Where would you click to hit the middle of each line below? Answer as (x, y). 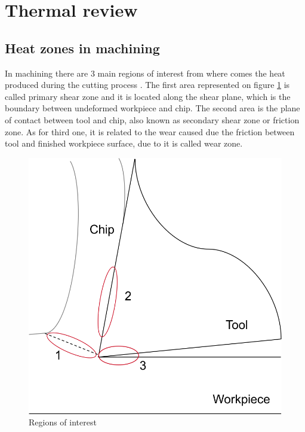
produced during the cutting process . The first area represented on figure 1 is (147, 85)
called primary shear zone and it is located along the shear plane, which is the (148, 96)
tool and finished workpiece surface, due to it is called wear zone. (124, 143)
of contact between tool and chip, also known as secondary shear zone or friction (152, 119)
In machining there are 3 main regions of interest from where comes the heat (145, 73)
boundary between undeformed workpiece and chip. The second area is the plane (152, 108)
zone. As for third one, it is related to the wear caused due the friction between (150, 131)
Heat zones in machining (82, 48)
